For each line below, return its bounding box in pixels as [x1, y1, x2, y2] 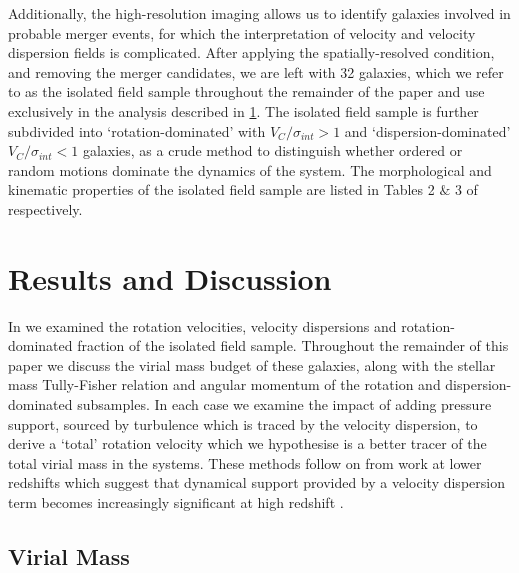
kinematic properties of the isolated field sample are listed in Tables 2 [8, 179, 435, 200]
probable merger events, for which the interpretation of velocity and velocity [8, 22, 476, 43]
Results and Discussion [8, 257, 332, 298]
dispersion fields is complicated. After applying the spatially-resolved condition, [8, 42, 495, 63]
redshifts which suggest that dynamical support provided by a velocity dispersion [8, 472, 505, 493]
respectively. [8, 198, 83, 219]
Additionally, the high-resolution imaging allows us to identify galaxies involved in [8, 3, 511, 23]
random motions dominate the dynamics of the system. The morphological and [8, 159, 492, 180]
